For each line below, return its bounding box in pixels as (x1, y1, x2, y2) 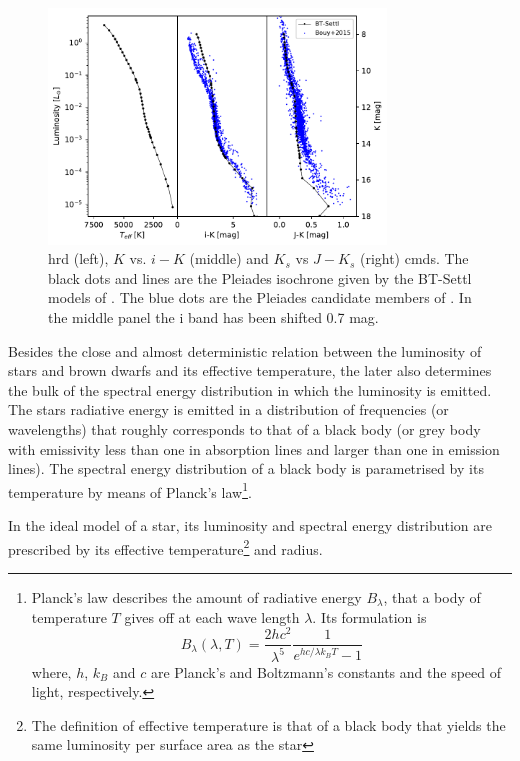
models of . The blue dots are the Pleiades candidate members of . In (48, 287, 472, 308)
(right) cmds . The (359, 248, 469, 269)
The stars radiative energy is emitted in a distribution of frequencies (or (8, 399, 449, 420)
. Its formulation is (312, 606, 427, 627)
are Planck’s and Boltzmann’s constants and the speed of (150, 661, 501, 682)
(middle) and (189, 248, 269, 269)
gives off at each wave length (124, 606, 300, 627)
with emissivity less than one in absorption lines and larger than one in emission (8, 438, 500, 459)
